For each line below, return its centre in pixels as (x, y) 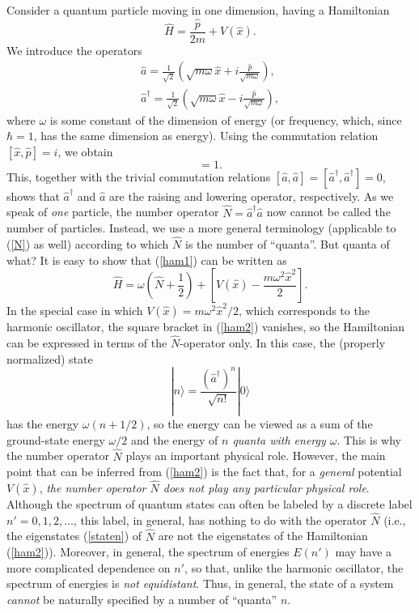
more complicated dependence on (89, 567)
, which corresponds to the (304, 311)
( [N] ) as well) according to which (88, 243)
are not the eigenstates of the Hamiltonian (263, 536)
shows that (33, 196)
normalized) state (50, 358)
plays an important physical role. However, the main (256, 455)
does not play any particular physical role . (266, 487)
